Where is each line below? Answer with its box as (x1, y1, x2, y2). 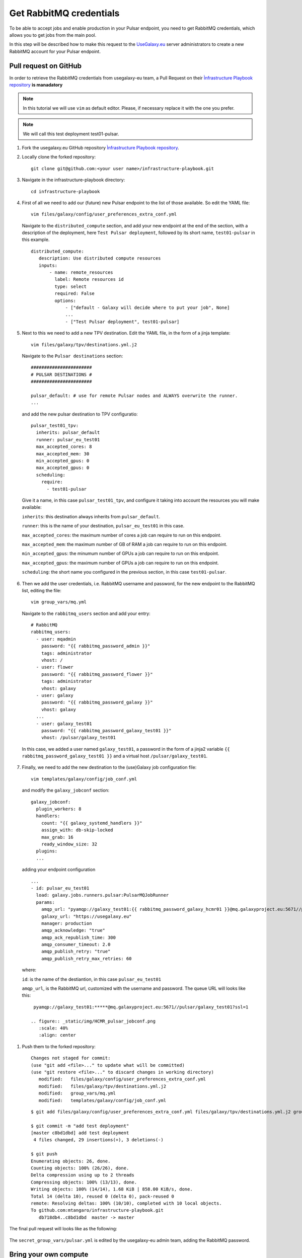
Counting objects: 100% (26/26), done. (31, 1165, 129, 1171)
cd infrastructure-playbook (31, 189, 100, 194)
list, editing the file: (22, 587, 61, 593)
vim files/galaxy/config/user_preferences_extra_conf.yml (31, 211, 177, 217)
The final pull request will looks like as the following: (9, 1226, 118, 1232)
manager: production (41, 920, 92, 926)
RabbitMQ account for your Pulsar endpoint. (9, 48, 101, 54)
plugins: (36, 848, 58, 854)
